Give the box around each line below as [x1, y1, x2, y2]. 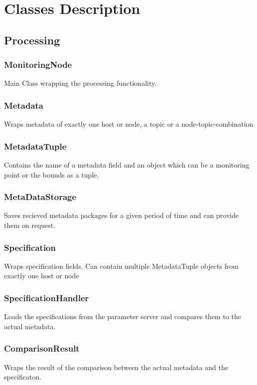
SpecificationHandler [4, 291, 89, 304]
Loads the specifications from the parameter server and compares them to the [4, 311, 241, 322]
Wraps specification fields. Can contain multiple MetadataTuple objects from [4, 260, 239, 271]
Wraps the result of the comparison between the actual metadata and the [4, 362, 228, 372]
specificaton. [4, 372, 42, 382]
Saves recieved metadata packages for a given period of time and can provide [4, 210, 239, 220]
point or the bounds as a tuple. [4, 169, 99, 180]
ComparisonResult [4, 342, 80, 355]
